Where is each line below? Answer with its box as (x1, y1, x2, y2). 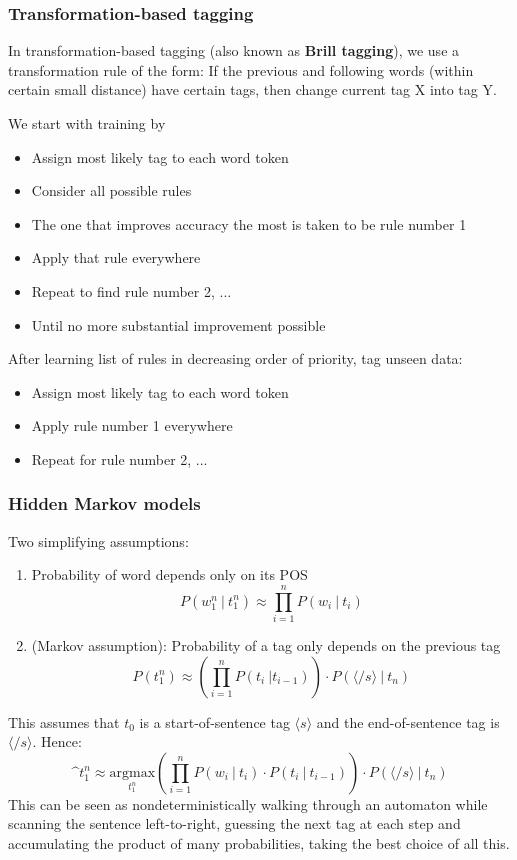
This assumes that (8, 711, 120, 732)
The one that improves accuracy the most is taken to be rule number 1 (31, 213, 467, 234)
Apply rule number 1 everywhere (31, 415, 233, 436)
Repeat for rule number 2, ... (31, 448, 208, 469)
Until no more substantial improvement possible (31, 314, 326, 335)
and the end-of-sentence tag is (316, 711, 500, 732)
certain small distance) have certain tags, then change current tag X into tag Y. (8, 79, 497, 100)
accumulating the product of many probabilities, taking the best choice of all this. (8, 833, 510, 854)
